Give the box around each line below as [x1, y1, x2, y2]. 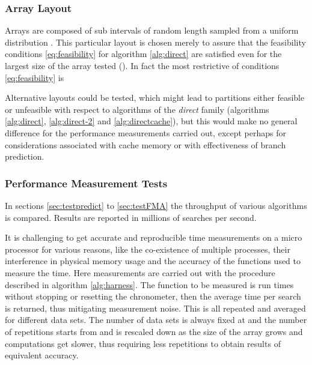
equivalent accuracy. [5, 349, 79, 361]
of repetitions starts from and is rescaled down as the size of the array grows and [5, 325, 303, 337]
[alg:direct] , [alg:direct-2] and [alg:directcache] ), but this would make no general [5, 115, 298, 127]
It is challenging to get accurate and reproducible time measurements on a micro [5, 231, 302, 244]
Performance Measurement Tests [5, 175, 168, 190]
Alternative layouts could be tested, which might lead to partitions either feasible [5, 91, 305, 104]
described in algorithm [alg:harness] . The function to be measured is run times [5, 278, 294, 291]
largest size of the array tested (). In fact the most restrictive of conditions [5, 59, 280, 71]
